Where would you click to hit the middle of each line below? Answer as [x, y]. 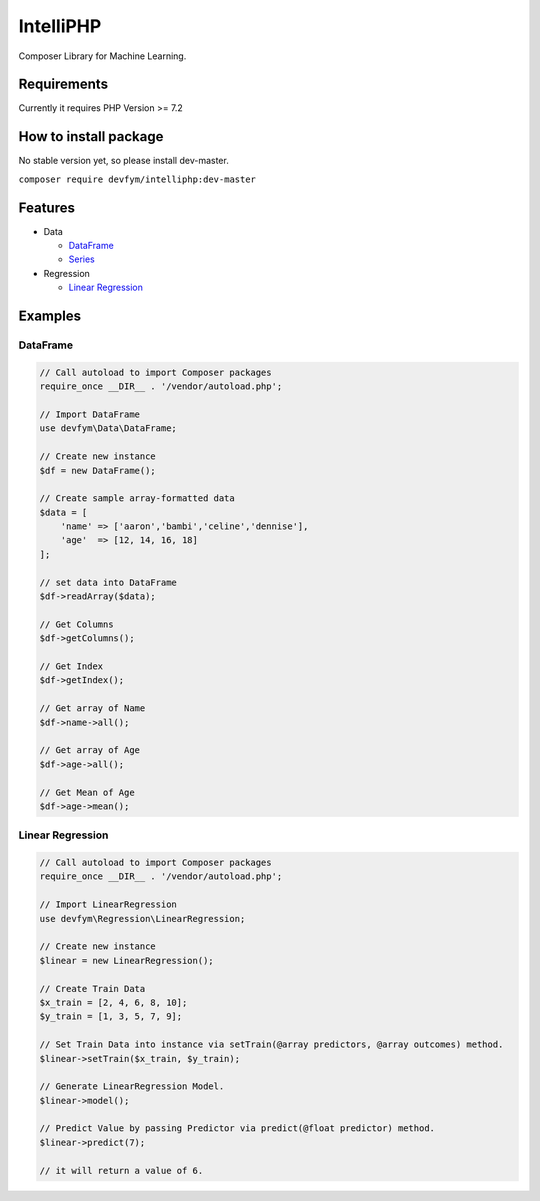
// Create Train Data [92, 988]
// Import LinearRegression [108, 904]
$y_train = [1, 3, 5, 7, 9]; [111, 1016]
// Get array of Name [92, 708]
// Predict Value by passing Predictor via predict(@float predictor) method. [237, 1128]
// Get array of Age [89, 750]
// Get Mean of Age [87, 792]
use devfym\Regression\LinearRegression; [142, 918]
